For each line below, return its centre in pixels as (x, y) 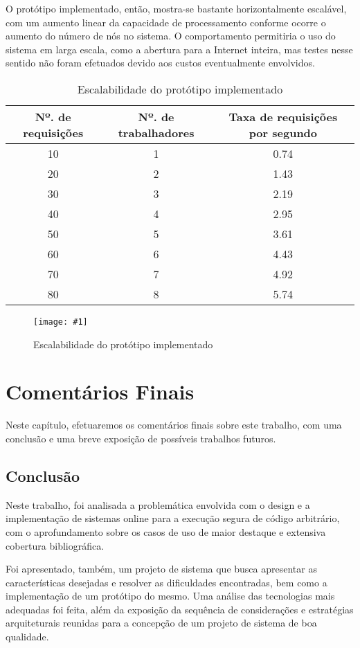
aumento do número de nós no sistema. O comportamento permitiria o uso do (171, 36)
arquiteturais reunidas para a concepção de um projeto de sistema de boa (161, 623)
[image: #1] (61, 322)
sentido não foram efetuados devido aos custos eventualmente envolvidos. (160, 63)
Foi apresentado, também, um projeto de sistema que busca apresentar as (161, 569)
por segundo (283, 132)
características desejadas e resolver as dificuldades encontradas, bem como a (166, 582)
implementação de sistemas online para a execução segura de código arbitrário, (173, 518)
